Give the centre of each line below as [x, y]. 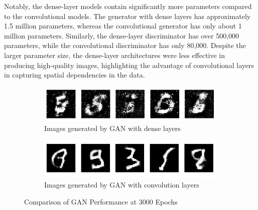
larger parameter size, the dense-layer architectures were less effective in [115, 55]
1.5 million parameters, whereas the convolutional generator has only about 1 [123, 26]
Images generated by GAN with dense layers [112, 128]
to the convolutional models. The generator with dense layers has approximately [127, 16]
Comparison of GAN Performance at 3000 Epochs [101, 201]
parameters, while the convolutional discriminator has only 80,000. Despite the [125, 45]
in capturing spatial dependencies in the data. [75, 75]
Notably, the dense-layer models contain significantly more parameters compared [128, 6]
